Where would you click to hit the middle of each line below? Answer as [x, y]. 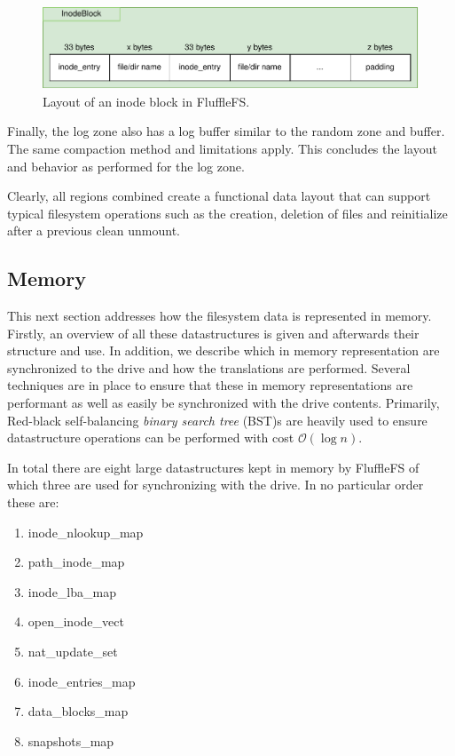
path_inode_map [76, 562]
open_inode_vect [76, 621]
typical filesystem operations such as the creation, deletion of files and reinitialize [227, 213]
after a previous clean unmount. [94, 231]
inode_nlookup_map [86, 532]
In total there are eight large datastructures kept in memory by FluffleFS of [213, 467]
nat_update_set [73, 651]
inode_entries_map [82, 681]
